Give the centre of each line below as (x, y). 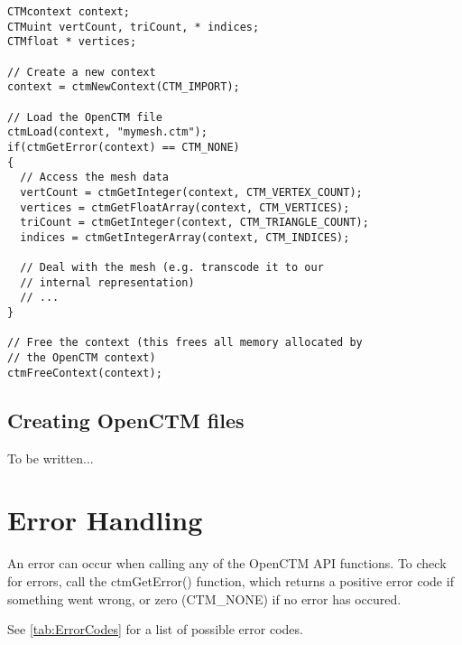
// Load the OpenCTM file (85, 117)
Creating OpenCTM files (126, 420)
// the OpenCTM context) (82, 358)
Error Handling (105, 520)
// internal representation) (107, 282)
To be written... (51, 458)
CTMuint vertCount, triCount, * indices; (134, 27)
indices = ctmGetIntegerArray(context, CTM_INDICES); (185, 237)
